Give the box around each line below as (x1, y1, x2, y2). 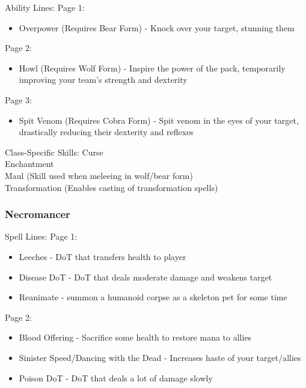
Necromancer (5, 207, 70, 222)
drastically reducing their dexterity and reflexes (19, 126, 194, 138)
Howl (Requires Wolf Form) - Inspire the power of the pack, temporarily (19, 61, 286, 74)
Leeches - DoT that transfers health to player (19, 250, 186, 262)
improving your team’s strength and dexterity (19, 73, 188, 86)
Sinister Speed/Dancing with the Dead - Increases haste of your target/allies (19, 351, 301, 363)
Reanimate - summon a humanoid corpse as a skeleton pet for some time (19, 291, 287, 303)
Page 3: (5, 93, 32, 106)
